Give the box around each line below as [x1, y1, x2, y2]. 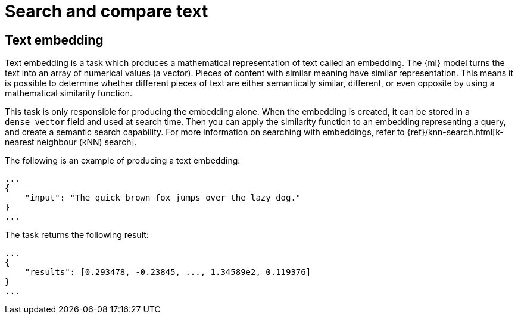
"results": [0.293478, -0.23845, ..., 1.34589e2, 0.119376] [24, 267, 311, 277]
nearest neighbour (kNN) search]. [5, 137, 137, 148]
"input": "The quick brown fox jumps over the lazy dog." [24, 193, 301, 203]
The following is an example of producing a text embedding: [5, 155, 241, 166]
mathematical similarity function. [5, 88, 133, 99]
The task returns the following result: [5, 230, 149, 240]
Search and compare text [5, 1, 208, 21]
